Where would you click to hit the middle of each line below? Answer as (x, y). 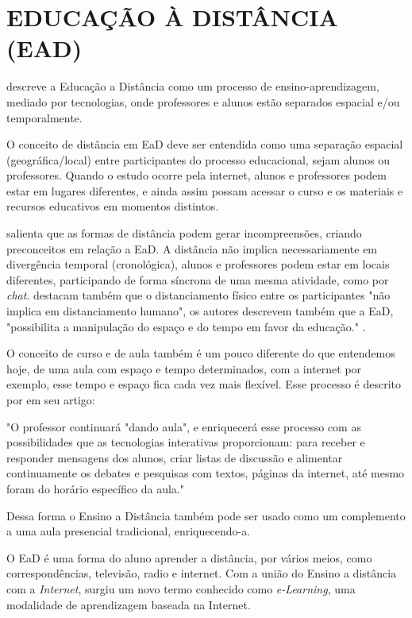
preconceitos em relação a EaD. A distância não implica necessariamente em (192, 248)
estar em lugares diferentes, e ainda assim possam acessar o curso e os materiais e (205, 190)
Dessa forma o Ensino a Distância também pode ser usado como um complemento (206, 515)
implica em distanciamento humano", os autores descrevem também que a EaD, (200, 311)
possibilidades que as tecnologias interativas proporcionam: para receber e (186, 442)
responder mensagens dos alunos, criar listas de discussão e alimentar (175, 457)
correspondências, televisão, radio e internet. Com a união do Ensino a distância (202, 573)
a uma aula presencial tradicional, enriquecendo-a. (129, 531)
